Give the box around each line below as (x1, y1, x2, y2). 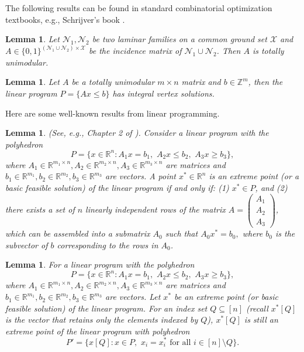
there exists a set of (5, 203, 75, 216)
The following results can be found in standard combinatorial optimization (5, 2, 272, 13)
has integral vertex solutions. (112, 87, 215, 99)
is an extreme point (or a (209, 170, 299, 182)
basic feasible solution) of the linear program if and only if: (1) (5, 182, 229, 194)
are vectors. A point (105, 170, 177, 182)
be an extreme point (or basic (174, 291, 278, 303)
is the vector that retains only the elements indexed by (5, 313, 198, 326)
